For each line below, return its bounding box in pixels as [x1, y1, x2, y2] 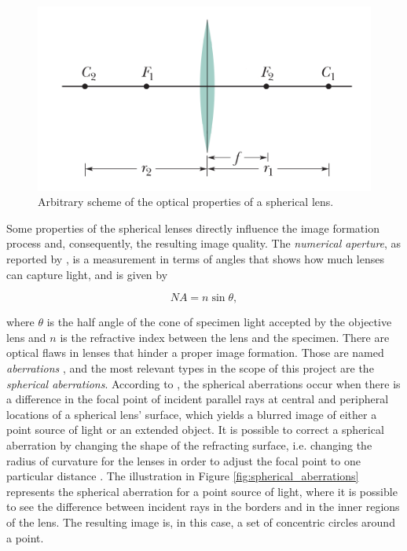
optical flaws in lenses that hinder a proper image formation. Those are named [6, 344, 384, 361]
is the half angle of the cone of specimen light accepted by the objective [46, 314, 392, 330]
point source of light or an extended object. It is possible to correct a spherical [6, 421, 384, 438]
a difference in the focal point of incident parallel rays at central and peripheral [6, 391, 389, 407]
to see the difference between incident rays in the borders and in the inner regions [6, 498, 400, 515]
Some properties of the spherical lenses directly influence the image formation [6, 219, 379, 236]
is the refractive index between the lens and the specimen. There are [60, 329, 390, 345]
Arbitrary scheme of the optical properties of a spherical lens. [38, 193, 334, 210]
